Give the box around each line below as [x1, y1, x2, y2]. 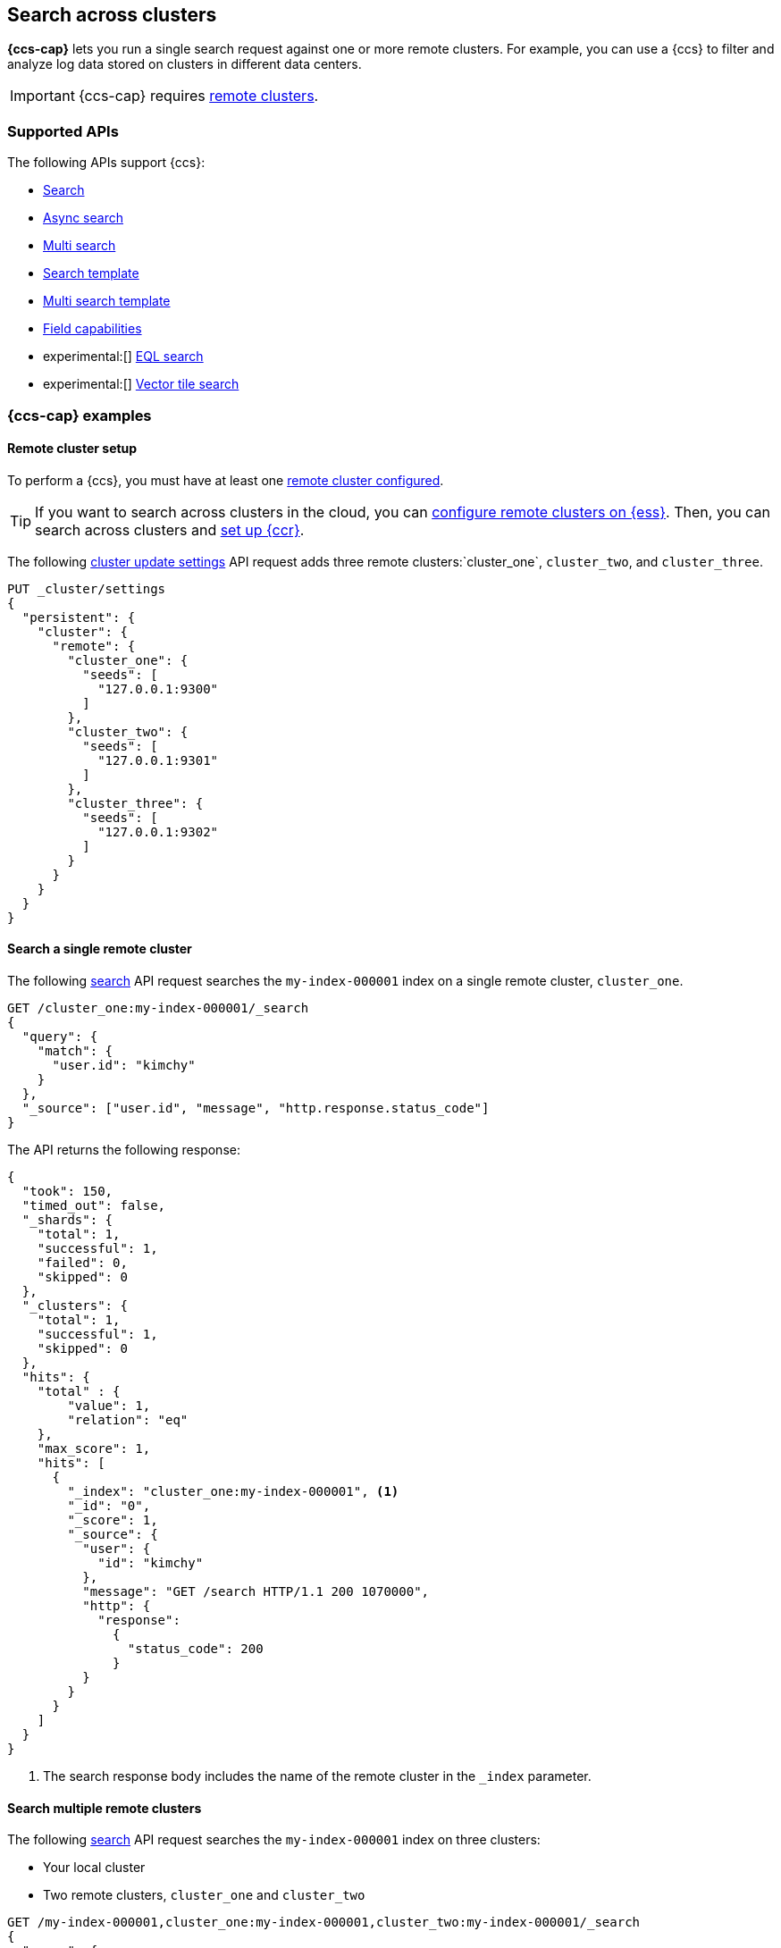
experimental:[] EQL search [43, 348, 204, 365]
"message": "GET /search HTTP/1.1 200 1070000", [82, 1583, 430, 1599]
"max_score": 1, [37, 1440, 151, 1456]
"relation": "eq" [67, 1412, 189, 1427]
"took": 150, [21, 1183, 113, 1198]
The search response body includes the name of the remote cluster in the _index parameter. [43, 1767, 592, 1784]
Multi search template [43, 293, 171, 309]
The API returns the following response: [7, 1141, 240, 1157]
